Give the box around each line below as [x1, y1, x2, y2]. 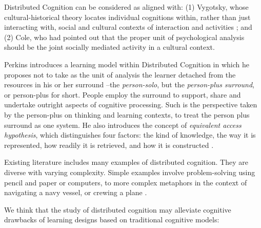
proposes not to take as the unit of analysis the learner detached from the [4, 69, 236, 80]
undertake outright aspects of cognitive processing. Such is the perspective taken [4, 99, 257, 110]
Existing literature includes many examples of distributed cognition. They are [4, 157, 248, 167]
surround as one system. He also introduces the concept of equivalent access [4, 119, 242, 130]
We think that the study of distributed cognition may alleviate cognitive [4, 204, 231, 215]
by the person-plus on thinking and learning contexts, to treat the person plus [4, 109, 250, 120]
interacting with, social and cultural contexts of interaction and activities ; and [4, 22, 252, 32]
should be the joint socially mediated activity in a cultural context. [4, 42, 215, 52]
